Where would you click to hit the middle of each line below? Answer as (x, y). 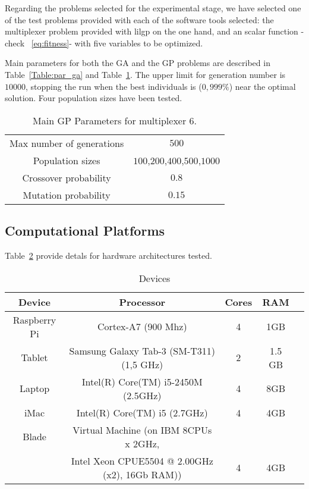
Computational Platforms (85, 231)
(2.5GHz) (142, 395)
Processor (142, 302)
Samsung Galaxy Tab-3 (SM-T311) (142, 350)
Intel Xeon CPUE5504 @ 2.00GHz (142, 460)
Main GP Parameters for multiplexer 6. (115, 120)
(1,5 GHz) (142, 364)
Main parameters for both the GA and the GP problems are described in (138, 63)
